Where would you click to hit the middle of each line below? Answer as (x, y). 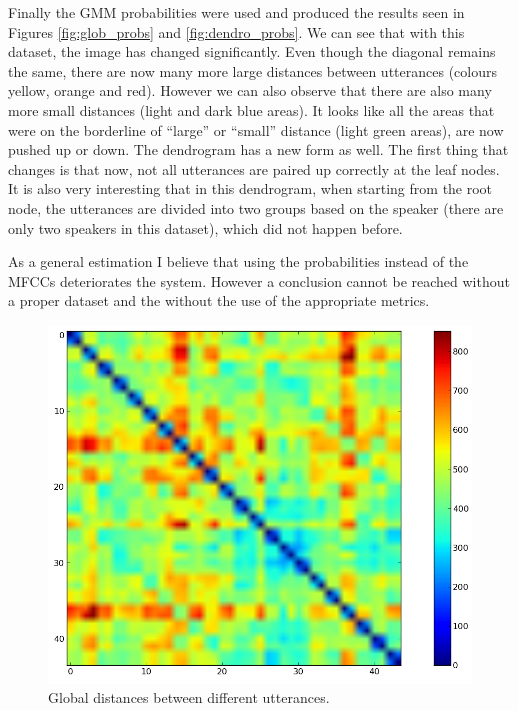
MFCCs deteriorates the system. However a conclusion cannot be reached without (259, 280)
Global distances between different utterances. (189, 697)
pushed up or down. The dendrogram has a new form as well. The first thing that (258, 149)
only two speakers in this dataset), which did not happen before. (205, 227)
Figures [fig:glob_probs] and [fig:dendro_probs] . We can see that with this (236, 31)
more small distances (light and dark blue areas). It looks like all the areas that (251, 109)
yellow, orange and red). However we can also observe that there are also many (250, 90)
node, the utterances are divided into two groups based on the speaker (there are (256, 207)
